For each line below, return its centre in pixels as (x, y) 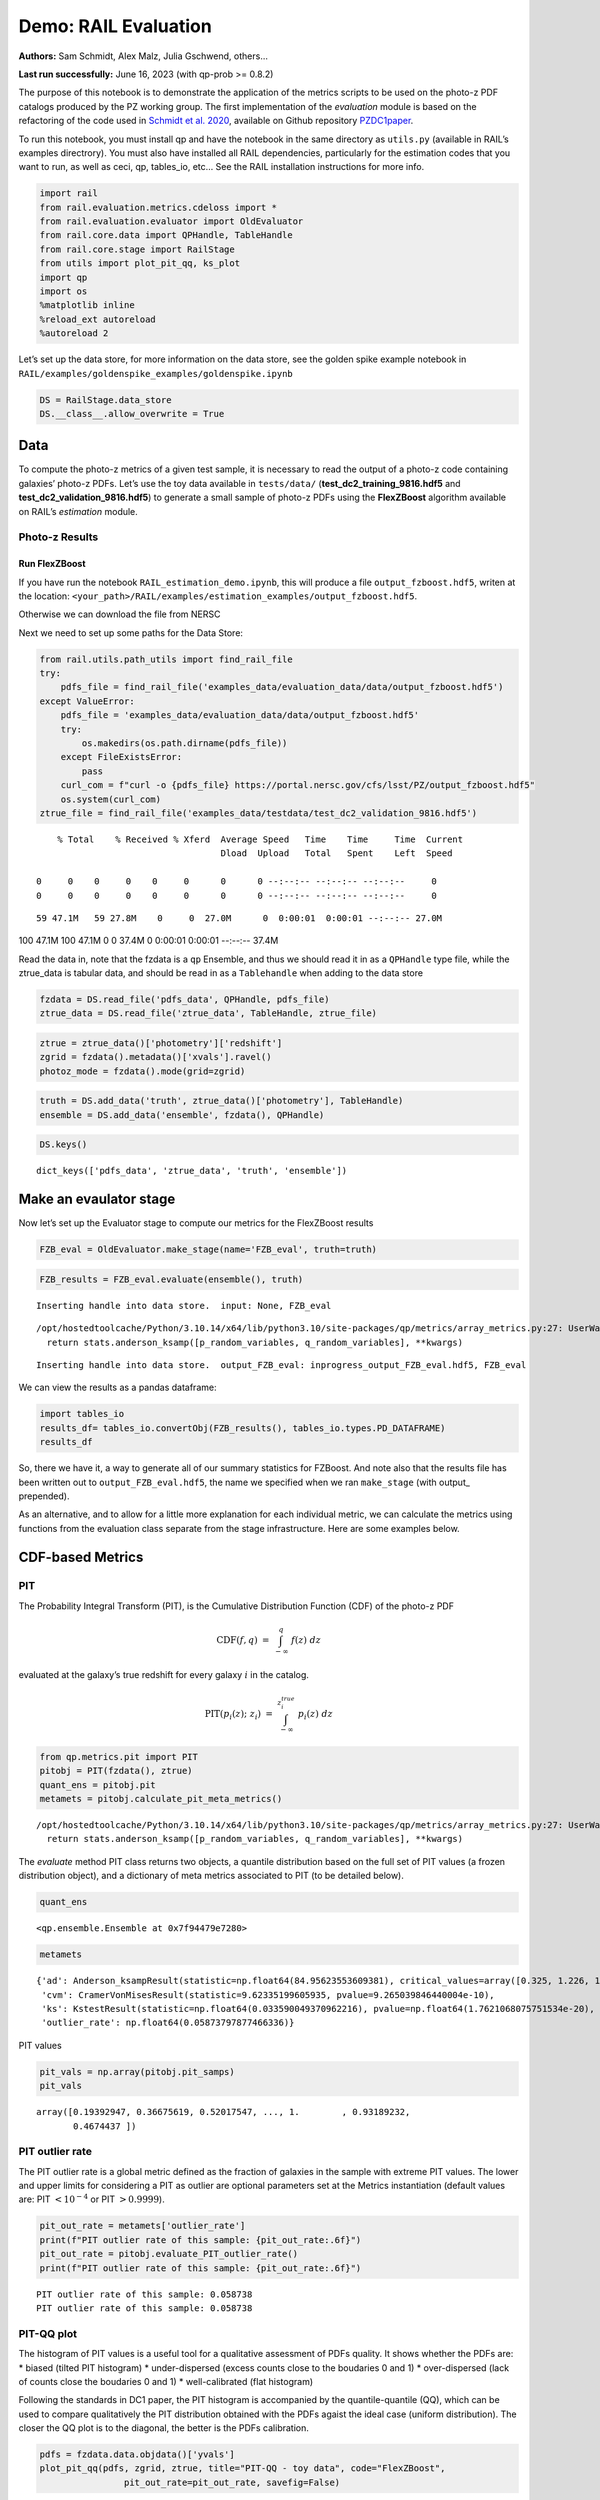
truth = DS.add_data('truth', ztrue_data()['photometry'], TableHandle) (221, 1101)
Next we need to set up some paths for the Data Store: (131, 632)
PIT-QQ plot (47, 2333)
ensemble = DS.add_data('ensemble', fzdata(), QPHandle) (182, 1114)
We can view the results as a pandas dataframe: (117, 1387)
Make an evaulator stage (97, 1199)
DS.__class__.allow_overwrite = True (132, 413)
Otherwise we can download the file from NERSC (119, 614)
